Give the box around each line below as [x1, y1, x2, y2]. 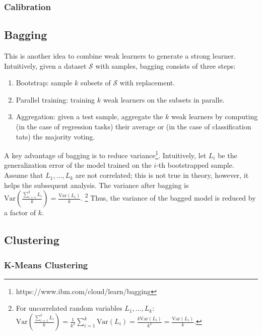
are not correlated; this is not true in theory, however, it [75, 170, 249, 180]
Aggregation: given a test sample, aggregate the [16, 111, 163, 122]
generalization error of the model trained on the [4, 160, 152, 170]
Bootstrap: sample [16, 77, 73, 88]
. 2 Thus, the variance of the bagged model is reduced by [81, 191, 256, 203]
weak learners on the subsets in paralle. [103, 94, 225, 105]
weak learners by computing [171, 111, 258, 122]
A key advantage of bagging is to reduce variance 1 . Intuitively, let [4, 149, 207, 160]
